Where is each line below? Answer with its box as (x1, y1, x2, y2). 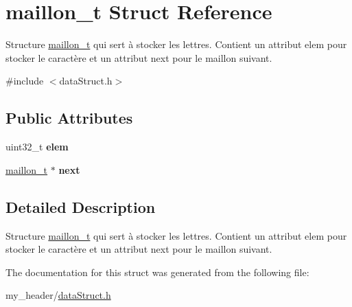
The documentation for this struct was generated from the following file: (5, 264, 309, 279)
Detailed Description (5, 196, 156, 217)
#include (5, 73, 44, 88)
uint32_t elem (5, 139, 69, 154)
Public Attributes (5, 107, 133, 128)
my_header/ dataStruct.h (5, 288, 111, 302)
